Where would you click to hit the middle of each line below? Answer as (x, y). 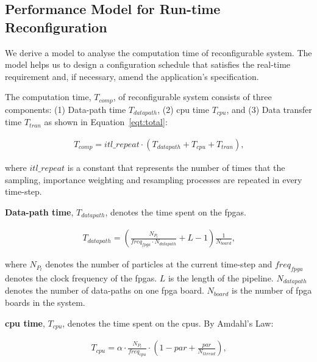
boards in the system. (45, 302)
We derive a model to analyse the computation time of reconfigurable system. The (158, 52)
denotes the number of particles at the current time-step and (159, 264)
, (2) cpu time (183, 109)
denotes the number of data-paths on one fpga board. (105, 290)
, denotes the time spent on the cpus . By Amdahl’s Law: (168, 323)
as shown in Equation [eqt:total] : (106, 122)
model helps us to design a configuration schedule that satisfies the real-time (148, 64)
